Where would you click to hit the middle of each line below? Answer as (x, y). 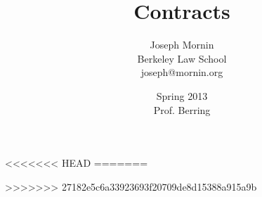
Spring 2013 (182, 95)
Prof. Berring (182, 109)
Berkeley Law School (182, 58)
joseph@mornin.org (182, 72)
